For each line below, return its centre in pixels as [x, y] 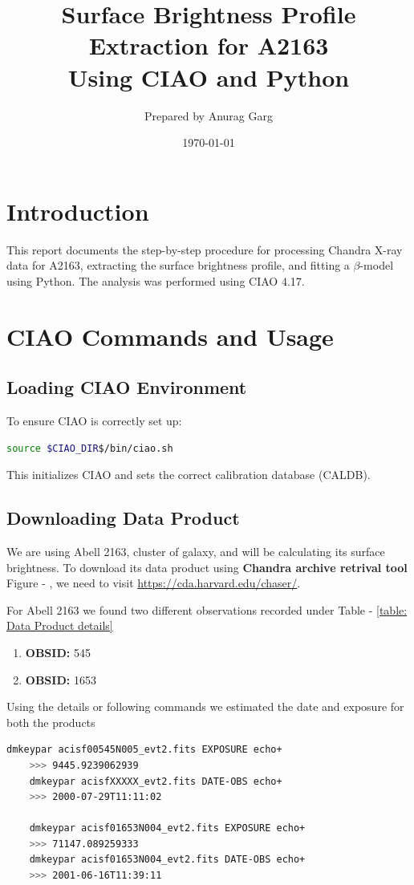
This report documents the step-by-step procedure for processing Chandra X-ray [205, 249]
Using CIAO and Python [209, 77]
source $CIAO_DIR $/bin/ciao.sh [90, 448]
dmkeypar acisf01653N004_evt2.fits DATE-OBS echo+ [167, 860]
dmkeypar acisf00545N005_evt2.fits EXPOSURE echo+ [144, 750]
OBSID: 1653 [61, 679]
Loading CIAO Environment [127, 387]
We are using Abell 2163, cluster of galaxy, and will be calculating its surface [196, 551]
